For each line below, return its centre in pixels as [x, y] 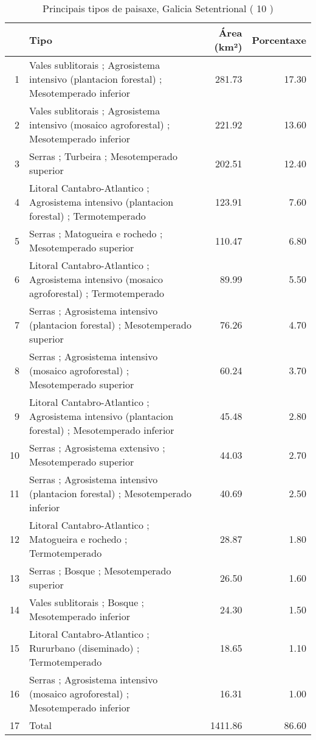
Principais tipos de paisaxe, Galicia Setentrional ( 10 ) [158, 8]
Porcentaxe [279, 40]
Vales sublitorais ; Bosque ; [87, 602]
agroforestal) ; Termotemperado [97, 293]
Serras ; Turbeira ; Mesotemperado [103, 156]
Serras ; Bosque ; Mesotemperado [100, 571]
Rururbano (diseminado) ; [84, 648]
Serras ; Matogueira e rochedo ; [96, 233]
